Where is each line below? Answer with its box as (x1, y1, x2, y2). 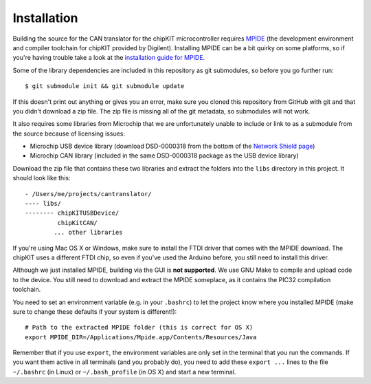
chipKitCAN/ (57, 219, 98, 226)
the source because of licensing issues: (12, 129, 125, 138)
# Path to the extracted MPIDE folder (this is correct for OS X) (25, 323, 254, 332)
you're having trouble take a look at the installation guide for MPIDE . (12, 54, 205, 62)
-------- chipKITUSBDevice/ (25, 209, 120, 217)
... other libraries (54, 228, 123, 237)
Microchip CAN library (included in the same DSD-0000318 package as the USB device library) (30, 151, 299, 160)
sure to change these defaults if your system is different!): (12, 307, 177, 316)
